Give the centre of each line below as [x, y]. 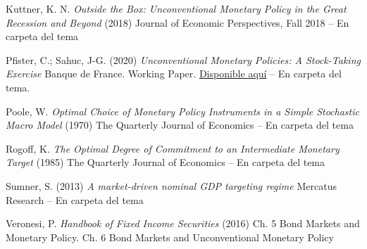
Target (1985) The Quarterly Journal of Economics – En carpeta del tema [166, 162]
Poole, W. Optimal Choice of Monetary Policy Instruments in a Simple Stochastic [182, 111]
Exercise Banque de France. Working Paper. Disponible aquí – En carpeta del [174, 74]
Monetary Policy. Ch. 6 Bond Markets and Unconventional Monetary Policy [170, 237]
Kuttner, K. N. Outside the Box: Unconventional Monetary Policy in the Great [176, 8]
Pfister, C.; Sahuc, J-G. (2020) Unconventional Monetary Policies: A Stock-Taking [183, 59]
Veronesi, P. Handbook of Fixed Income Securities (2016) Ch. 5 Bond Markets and [183, 223]
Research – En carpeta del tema [75, 199]
